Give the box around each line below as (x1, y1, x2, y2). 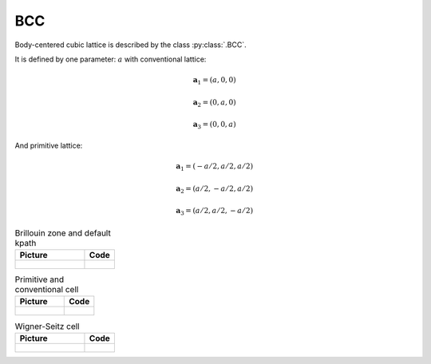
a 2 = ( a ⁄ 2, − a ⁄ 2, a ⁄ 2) (176, 184, 254, 195)
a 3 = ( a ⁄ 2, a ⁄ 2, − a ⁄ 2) (176, 206, 254, 217)
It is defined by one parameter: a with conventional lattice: (14, 54, 207, 64)
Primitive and (14, 274, 65, 285)
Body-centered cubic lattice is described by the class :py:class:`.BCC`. (14, 40, 247, 49)
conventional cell (14, 284, 79, 295)
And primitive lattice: (14, 140, 83, 150)
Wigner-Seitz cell (14, 320, 80, 331)
